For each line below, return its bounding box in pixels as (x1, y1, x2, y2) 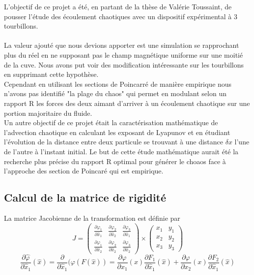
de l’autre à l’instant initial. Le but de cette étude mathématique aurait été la (4, 146, 239, 156)
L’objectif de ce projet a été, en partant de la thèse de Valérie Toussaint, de (4, 1, 232, 11)
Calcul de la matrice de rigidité (4, 190, 167, 205)
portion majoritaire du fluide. (4, 107, 92, 118)
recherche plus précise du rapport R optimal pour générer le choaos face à (4, 156, 226, 166)
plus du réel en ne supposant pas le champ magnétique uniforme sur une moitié (4, 49, 243, 60)
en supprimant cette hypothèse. (4, 69, 99, 79)
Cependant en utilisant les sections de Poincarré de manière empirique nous (4, 78, 232, 89)
